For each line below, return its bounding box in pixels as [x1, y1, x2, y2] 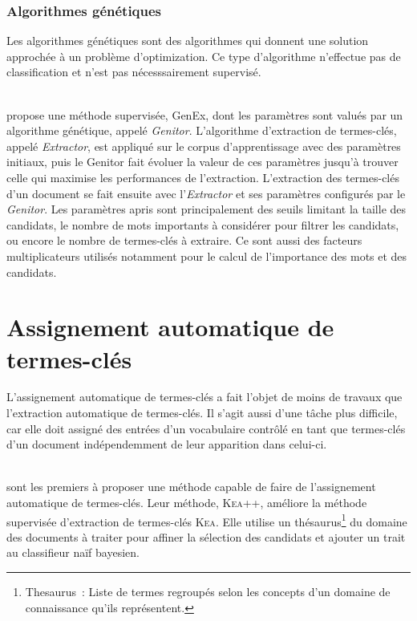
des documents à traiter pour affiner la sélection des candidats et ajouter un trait [6, 528, 406, 545]
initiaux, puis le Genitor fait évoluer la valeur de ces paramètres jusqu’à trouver [6, 153, 399, 170]
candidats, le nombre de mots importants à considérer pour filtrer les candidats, [6, 216, 399, 233]
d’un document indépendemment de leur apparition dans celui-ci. [6, 436, 327, 453]
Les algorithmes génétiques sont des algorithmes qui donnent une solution [6, 32, 369, 49]
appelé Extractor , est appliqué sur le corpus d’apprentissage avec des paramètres [6, 137, 401, 154]
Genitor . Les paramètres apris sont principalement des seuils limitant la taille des [6, 201, 407, 217]
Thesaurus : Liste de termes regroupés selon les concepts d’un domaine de [25, 583, 391, 600]
